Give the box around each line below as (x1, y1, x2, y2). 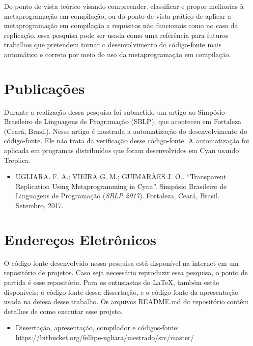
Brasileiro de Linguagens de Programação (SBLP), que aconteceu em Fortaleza (4, 116, 242, 126)
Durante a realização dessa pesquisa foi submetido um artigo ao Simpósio (4, 106, 225, 117)
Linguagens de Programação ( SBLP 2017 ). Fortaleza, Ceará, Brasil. (15, 190, 220, 201)
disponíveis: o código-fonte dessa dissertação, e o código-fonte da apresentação (4, 286, 239, 297)
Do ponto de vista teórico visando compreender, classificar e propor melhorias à (4, 1, 244, 11)
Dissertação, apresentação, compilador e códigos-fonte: (15, 322, 179, 333)
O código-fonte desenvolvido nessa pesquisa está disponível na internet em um (4, 257, 239, 268)
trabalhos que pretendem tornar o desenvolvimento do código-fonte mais (4, 39, 222, 50)
